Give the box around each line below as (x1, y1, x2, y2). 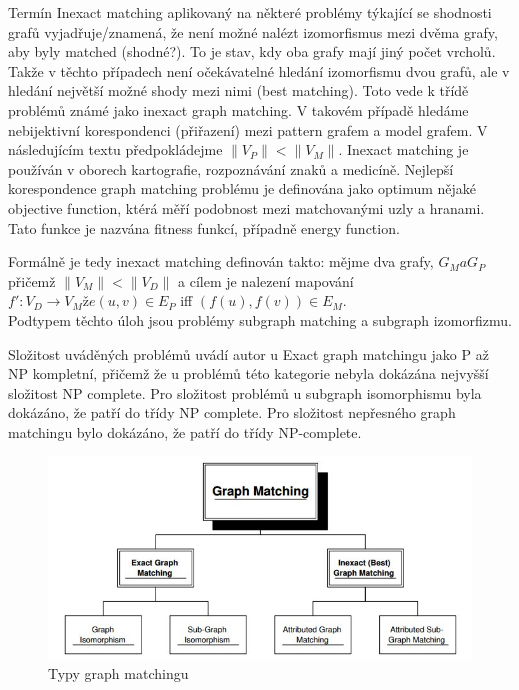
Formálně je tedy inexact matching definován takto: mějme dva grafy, (8, 251, 434, 272)
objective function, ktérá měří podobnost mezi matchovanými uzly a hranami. (8, 197, 485, 218)
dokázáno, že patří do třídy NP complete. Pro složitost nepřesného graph (8, 402, 456, 423)
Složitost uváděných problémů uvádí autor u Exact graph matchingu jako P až (8, 343, 489, 364)
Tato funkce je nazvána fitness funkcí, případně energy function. (8, 217, 400, 238)
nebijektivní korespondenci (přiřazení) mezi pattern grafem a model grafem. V (8, 119, 488, 140)
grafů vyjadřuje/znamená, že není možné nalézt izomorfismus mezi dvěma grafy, (8, 21, 498, 42)
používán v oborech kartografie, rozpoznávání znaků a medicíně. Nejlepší (8, 158, 454, 179)
